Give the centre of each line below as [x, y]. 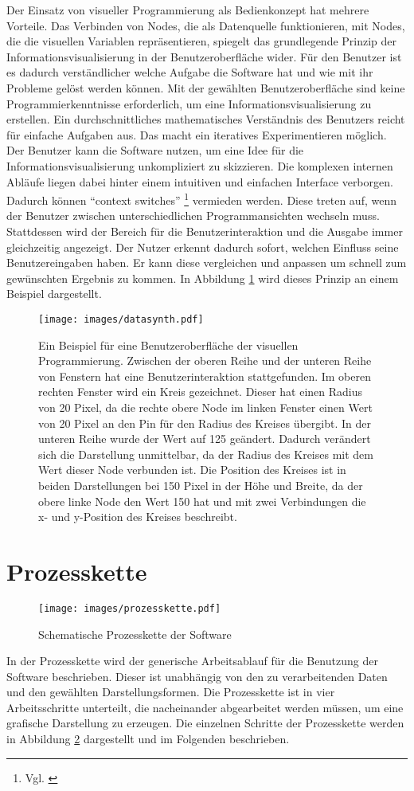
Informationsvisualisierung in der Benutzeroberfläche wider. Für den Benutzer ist [204, 56]
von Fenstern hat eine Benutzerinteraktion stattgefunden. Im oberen [205, 376]
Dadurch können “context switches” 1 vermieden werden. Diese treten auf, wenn [201, 199]
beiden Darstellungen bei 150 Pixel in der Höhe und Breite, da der [201, 485]
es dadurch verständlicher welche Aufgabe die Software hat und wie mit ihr [190, 72]
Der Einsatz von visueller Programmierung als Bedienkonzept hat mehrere [188, 10]
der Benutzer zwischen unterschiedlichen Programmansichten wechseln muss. [193, 215]
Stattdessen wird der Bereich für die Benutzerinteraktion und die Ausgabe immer [205, 231]
